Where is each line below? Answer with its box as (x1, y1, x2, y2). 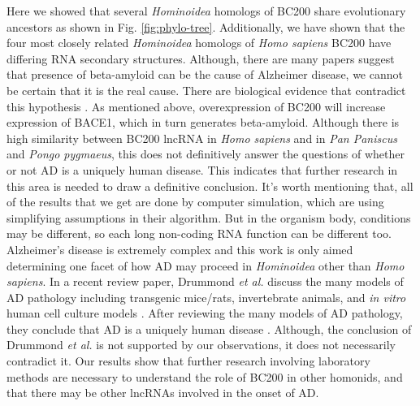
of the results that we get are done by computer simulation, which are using (6, 193, 384, 210)
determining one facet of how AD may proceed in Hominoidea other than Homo (6, 257, 405, 274)
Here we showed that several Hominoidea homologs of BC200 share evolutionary (6, 2, 406, 19)
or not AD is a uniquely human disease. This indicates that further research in (6, 161, 398, 178)
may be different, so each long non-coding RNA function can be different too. (6, 225, 392, 242)
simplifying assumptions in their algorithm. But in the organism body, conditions (6, 209, 411, 226)
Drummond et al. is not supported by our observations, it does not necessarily (6, 336, 396, 353)
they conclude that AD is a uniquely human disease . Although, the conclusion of (6, 320, 412, 337)
